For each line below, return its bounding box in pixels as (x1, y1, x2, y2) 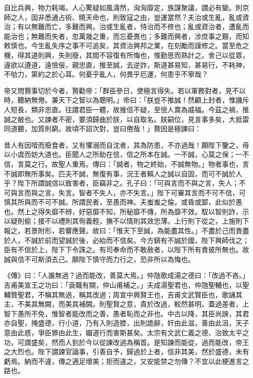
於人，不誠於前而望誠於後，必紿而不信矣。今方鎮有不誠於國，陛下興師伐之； (4, 235, 249, 245)
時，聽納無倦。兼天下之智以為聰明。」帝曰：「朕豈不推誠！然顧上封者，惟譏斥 (4, 95, 249, 105)
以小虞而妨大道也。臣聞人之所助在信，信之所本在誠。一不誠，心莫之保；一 (4, 149, 242, 159)
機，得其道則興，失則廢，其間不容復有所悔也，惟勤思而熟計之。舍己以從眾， (4, 50, 249, 60)
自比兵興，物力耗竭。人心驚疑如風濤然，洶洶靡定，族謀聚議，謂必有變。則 (4, 2, 242, 12)
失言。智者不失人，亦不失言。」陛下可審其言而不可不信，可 (58, 187, 246, 197)
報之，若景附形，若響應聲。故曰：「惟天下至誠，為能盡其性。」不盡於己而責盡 (4, 225, 249, 236)
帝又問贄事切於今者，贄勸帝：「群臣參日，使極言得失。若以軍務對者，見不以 (4, 85, 246, 95)
